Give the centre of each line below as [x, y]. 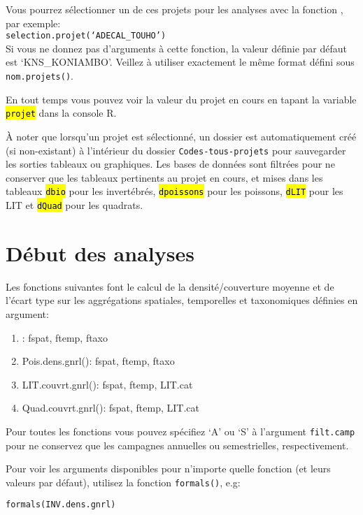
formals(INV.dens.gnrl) [61, 505]
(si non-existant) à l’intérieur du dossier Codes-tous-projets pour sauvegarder [176, 150]
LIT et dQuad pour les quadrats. [74, 205]
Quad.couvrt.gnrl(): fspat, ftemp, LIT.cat [111, 408]
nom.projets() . [40, 76]
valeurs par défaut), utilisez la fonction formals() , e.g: [123, 482]
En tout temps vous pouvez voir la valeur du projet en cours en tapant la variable [181, 99]
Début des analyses [100, 253]
